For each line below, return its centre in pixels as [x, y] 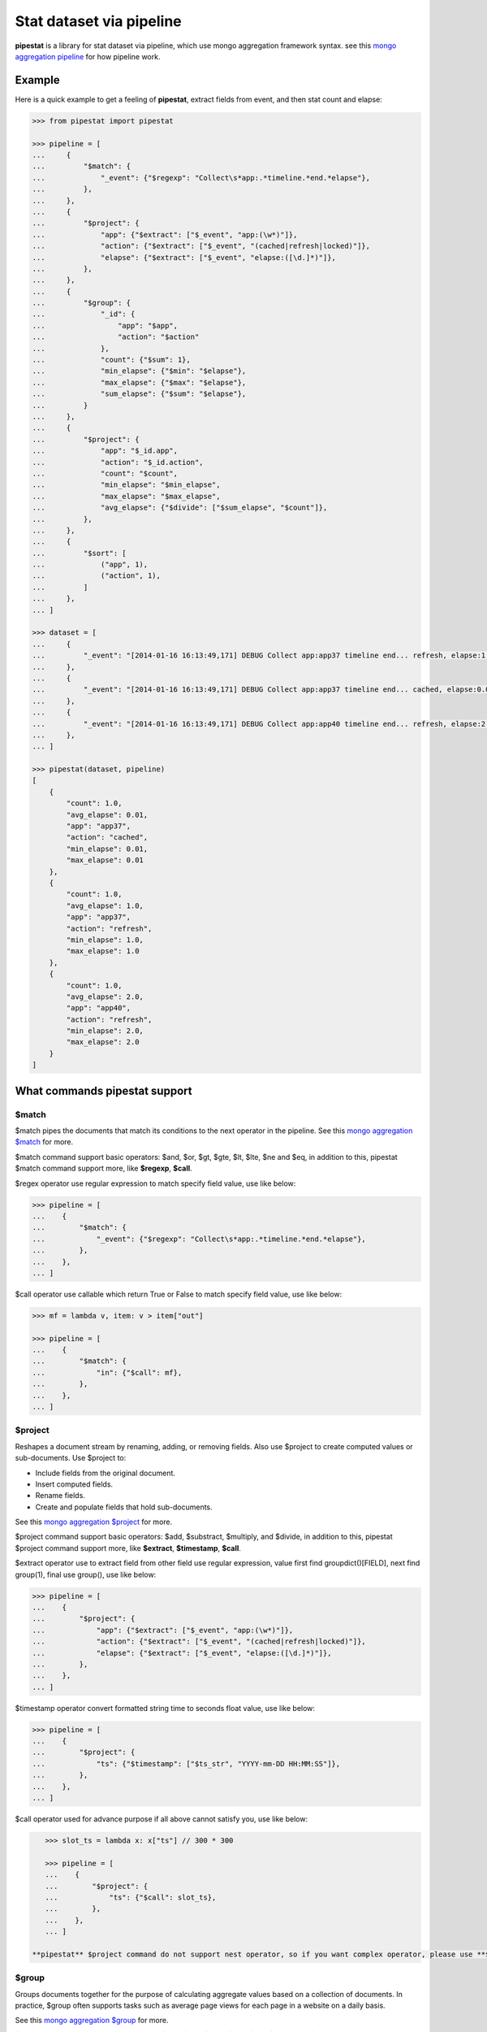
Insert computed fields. [74, 1484]
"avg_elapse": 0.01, [107, 814]
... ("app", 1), [90, 564]
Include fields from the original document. [106, 1473]
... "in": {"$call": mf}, [107, 1372]
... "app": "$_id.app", [105, 451]
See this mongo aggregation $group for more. [92, 2021]
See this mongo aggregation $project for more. [94, 1522]
